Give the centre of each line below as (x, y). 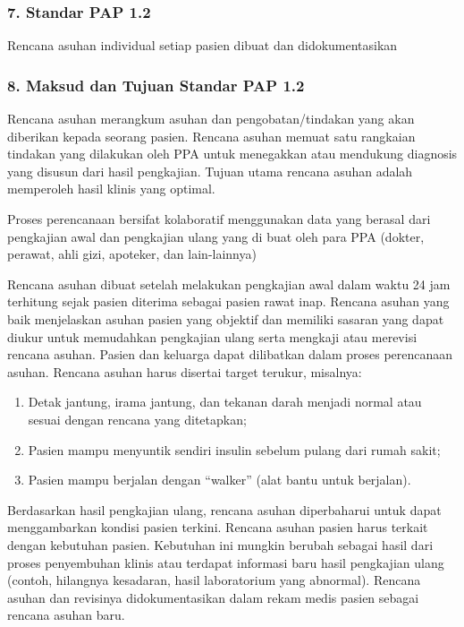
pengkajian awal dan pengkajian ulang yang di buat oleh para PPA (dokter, (216, 236)
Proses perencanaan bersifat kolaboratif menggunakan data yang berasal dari (219, 219)
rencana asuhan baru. (66, 615)
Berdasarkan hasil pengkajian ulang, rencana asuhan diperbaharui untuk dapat (224, 509)
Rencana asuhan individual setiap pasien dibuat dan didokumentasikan (202, 45)
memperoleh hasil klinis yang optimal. (111, 189)
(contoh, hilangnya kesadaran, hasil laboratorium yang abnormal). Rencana (214, 580)
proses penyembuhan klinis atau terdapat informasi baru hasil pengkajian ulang (226, 562)
